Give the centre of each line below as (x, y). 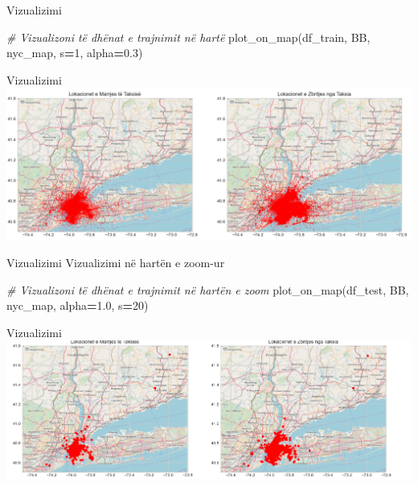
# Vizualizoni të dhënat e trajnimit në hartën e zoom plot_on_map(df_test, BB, (208, 289)
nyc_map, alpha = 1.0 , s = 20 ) (78, 305)
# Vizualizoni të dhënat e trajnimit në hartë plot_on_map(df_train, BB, (189, 37)
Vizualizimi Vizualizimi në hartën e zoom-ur (116, 262)
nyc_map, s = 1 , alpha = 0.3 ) (75, 53)
